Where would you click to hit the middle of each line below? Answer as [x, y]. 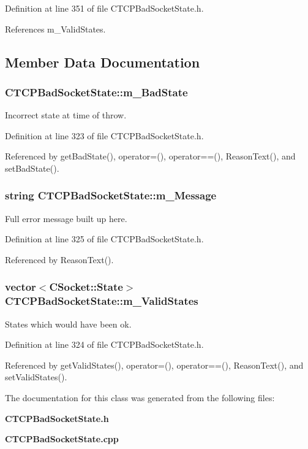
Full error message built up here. [66, 218]
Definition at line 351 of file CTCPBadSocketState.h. [104, 8]
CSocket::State [86, 287]
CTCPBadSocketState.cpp [62, 439]
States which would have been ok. [68, 324]
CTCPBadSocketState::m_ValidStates [102, 301]
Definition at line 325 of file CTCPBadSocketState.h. [104, 239]
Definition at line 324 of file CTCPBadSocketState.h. [104, 344]
